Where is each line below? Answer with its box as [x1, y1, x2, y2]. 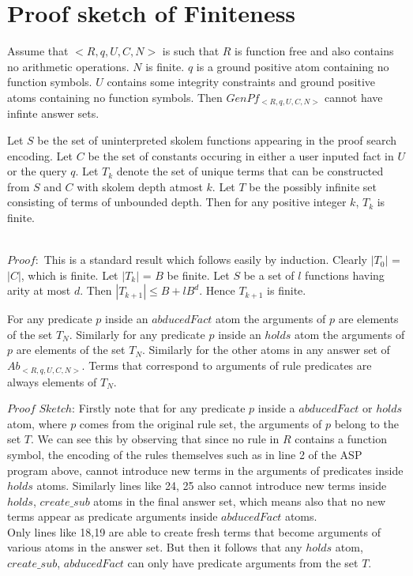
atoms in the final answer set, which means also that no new [93, 492, 386, 509]
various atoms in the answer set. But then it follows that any [7, 539, 302, 555]
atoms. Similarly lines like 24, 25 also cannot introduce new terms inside [36, 477, 387, 494]
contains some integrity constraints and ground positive [107, 73, 376, 90]
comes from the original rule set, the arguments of [79, 415, 322, 431]
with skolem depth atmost [77, 178, 203, 194]
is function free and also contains [235, 43, 394, 59]
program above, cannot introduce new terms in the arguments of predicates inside [7, 461, 404, 478]
